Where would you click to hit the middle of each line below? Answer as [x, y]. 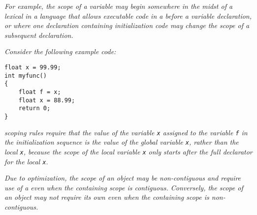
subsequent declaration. [39, 35]
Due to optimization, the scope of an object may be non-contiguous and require [123, 178]
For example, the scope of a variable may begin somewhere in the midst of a [119, 6]
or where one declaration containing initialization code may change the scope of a [127, 25]
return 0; [34, 108]
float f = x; [40, 92]
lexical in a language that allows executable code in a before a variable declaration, [128, 15]
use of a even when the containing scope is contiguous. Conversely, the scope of [124, 187]
